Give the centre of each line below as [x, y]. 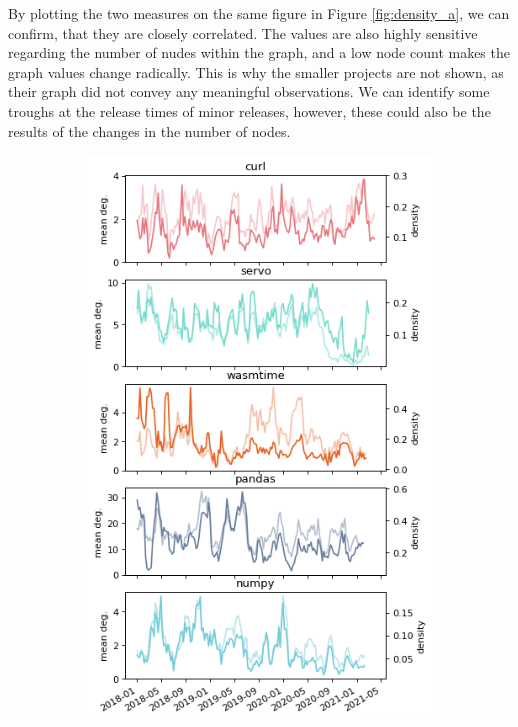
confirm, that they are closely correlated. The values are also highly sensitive [243, 32]
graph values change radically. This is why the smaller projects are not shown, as [256, 71]
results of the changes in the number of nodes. [149, 130]
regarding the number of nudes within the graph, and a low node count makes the [259, 52]
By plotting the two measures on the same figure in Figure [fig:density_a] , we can [259, 13]
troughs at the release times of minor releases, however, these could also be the [249, 110]
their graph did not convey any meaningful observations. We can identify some [249, 91]
